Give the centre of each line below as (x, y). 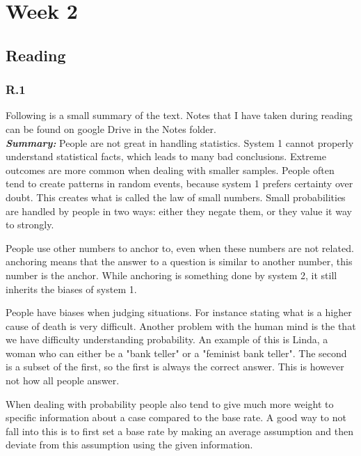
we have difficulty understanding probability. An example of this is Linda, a (167, 339)
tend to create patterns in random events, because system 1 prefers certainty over (179, 183)
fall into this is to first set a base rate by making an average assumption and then (179, 431)
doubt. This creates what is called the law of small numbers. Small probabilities (176, 197)
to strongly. (30, 225)
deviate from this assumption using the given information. (129, 445)
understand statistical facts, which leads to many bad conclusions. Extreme (166, 156)
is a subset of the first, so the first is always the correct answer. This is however (175, 367)
